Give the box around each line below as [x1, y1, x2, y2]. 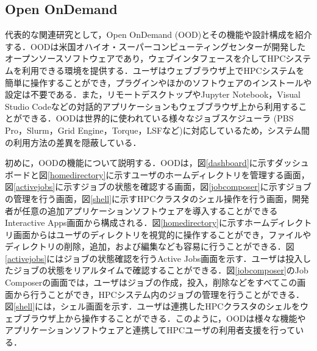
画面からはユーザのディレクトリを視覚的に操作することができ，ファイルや [13, 228, 312, 241]
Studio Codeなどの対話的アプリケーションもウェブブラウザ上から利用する [5, 100, 299, 112]
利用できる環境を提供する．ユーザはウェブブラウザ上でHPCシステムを [21, 63, 305, 76]
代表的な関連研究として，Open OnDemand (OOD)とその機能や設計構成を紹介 [5, 28, 312, 41]
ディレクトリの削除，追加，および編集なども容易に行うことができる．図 [5, 240, 294, 253]
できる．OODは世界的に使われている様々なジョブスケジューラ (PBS [21, 112, 294, 125]
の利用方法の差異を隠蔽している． [5, 136, 141, 148]
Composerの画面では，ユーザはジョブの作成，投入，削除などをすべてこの [5, 276, 297, 289]
